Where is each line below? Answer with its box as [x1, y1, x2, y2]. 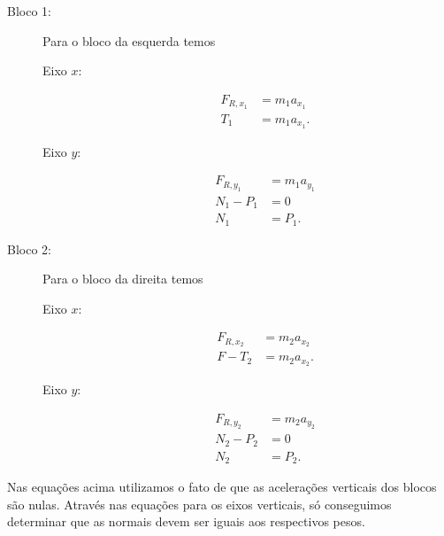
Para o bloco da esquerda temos [42, 31, 216, 50]
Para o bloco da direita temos [42, 269, 203, 288]
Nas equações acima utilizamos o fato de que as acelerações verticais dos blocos [7, 478, 437, 496]
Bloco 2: [7, 239, 51, 258]
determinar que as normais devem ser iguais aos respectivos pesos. [7, 512, 365, 531]
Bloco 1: [7, 2, 51, 19]
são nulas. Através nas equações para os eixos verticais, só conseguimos [7, 494, 392, 513]
